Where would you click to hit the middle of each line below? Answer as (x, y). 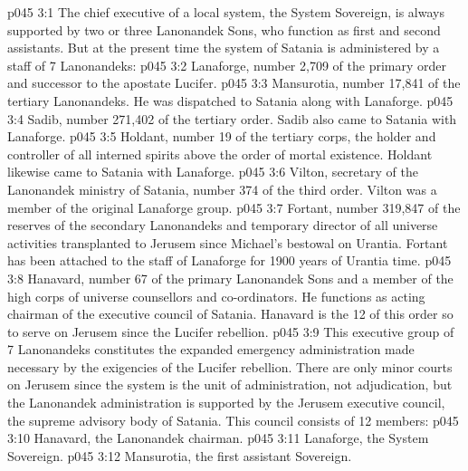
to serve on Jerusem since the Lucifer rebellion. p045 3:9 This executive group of (231, 331)
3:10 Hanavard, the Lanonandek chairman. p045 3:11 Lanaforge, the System (218, 438)
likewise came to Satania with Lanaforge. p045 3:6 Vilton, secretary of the (213, 172)
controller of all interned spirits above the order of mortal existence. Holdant (220, 154)
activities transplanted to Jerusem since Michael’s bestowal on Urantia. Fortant (228, 242)
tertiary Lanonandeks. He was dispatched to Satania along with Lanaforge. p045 (230, 100)
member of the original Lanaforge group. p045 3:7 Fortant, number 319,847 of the (234, 207)
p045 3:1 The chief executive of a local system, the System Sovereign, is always (226, 12)
